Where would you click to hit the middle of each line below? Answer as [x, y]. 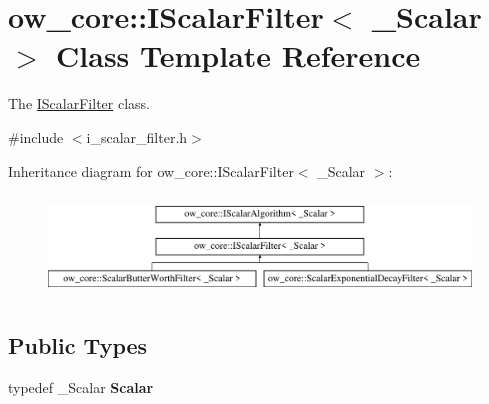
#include [36, 136]
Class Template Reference [238, 55]
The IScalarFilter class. [79, 103]
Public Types [78, 345]
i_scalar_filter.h [137, 136]
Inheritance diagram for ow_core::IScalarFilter [151, 170]
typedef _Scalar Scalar [81, 386]
